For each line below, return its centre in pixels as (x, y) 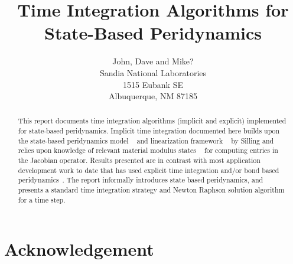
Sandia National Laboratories (153, 72)
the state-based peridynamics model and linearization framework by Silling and (146, 140)
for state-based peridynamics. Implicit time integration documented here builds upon (149, 131)
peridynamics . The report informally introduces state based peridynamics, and (141, 180)
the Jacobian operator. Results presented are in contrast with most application (139, 160)
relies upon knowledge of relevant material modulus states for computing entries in (148, 150)
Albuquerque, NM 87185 (153, 96)
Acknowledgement (79, 249)
